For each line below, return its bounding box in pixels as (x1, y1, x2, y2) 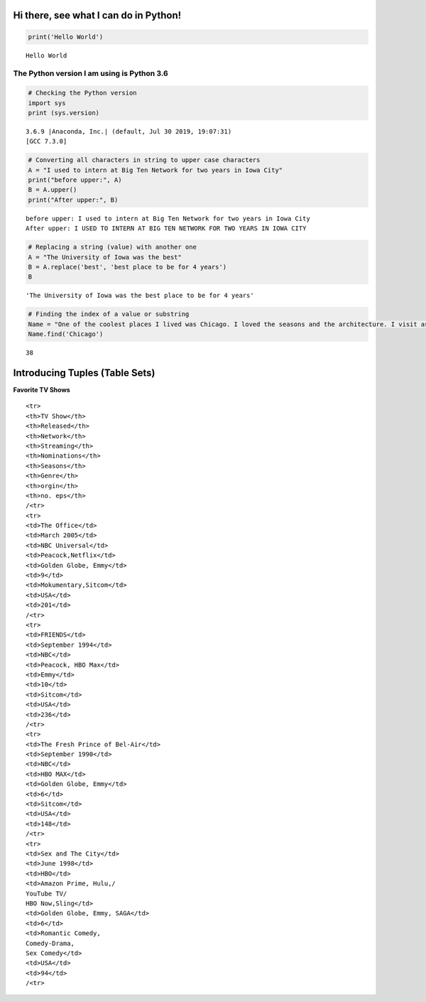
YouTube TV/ (26, 889, 67, 898)
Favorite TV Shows (13, 386, 70, 394)
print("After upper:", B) (28, 195, 119, 204)
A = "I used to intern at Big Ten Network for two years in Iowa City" (28, 166, 283, 174)
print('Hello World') (28, 33, 104, 41)
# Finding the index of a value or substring (28, 310, 190, 318)
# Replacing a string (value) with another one (28, 243, 197, 252)
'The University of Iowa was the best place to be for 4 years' (26, 291, 255, 300)
